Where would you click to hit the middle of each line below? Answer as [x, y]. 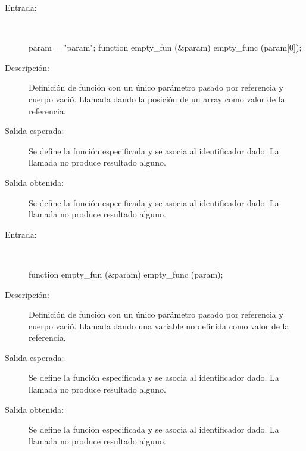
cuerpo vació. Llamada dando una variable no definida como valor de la [159, 326]
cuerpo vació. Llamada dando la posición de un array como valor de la [157, 99]
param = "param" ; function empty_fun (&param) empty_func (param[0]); [165, 47]
